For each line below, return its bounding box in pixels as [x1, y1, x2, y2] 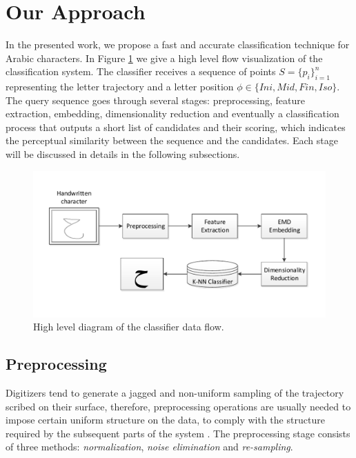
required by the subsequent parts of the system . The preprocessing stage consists [6, 426, 350, 440]
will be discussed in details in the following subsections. [6, 147, 240, 161]
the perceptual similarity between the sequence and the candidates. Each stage [6, 133, 338, 148]
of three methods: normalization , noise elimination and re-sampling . [6, 439, 293, 454]
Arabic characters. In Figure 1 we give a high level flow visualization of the [6, 50, 323, 65]
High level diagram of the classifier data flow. [33, 319, 224, 334]
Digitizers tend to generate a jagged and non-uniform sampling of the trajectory [6, 386, 344, 400]
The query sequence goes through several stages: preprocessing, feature [6, 92, 305, 107]
